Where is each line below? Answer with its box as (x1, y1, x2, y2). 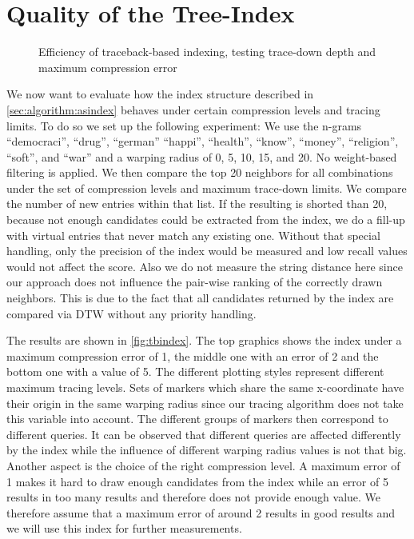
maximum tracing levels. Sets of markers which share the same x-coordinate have (6, 379, 404, 395)
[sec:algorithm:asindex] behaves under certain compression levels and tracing (6, 101, 380, 118)
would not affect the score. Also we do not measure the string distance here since (6, 258, 403, 274)
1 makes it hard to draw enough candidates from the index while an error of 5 (6, 473, 388, 489)
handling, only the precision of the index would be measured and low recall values (6, 242, 408, 259)
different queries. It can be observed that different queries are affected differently (6, 425, 401, 442)
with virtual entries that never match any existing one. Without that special (6, 226, 380, 243)
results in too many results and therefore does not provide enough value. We (6, 489, 381, 505)
